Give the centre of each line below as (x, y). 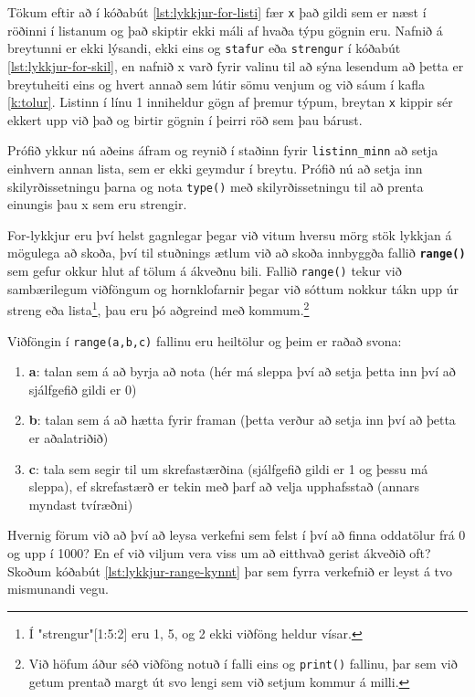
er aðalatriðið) (69, 438)
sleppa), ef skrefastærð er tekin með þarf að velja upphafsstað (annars (224, 486)
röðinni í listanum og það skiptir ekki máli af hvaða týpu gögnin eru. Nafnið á (225, 30)
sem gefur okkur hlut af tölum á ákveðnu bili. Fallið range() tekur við (205, 271)
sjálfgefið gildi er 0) (83, 389)
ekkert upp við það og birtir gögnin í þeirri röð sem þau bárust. (185, 119)
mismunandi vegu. (58, 589)
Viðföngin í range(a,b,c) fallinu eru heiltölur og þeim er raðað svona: (205, 340)
